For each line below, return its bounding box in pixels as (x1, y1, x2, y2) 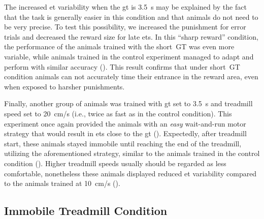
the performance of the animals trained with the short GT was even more (4, 41, 235, 52)
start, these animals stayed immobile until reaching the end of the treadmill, (4, 138, 242, 148)
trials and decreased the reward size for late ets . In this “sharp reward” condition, (4, 31, 258, 42)
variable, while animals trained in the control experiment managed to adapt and (4, 51, 254, 61)
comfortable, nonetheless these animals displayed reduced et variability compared (4, 168, 257, 178)
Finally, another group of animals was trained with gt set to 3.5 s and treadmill (4, 98, 253, 109)
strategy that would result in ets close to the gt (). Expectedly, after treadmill (4, 128, 247, 139)
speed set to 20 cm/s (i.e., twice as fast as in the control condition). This (4, 108, 232, 118)
